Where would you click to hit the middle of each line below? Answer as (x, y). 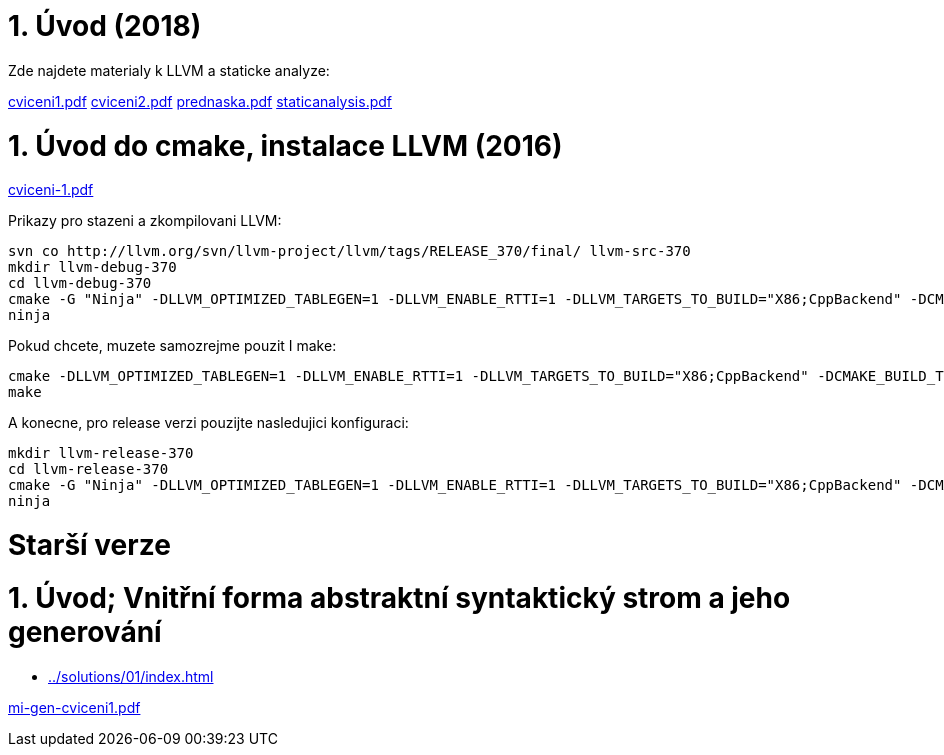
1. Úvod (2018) (105, 26)
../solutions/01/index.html (131, 676)
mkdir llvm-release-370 (101, 453)
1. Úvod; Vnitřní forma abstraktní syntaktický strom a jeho (399, 597)
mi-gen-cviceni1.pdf (74, 707)
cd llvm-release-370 (88, 469)
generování (85, 631)
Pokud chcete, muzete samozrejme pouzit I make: (172, 346)
